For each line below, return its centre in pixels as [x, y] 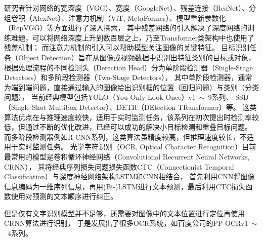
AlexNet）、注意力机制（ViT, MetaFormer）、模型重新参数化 [129, 17]
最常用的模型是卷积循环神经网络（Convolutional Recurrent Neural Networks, [127, 156]
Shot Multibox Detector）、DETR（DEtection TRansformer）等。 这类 [144, 107]
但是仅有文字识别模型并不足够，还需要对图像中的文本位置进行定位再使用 [124, 213]
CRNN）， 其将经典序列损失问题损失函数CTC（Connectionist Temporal [119, 166]
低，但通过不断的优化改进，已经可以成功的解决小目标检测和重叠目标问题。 [128, 127]
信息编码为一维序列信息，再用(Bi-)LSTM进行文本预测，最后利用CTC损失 [125, 186]
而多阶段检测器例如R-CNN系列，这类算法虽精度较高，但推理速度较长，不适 [129, 136]
